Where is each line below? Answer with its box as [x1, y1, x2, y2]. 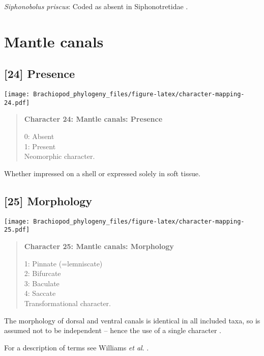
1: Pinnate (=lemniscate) [24, 258, 103, 268]
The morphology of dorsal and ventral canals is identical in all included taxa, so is [4, 315, 260, 325]
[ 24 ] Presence [4, 66, 75, 81]
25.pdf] [4, 226, 30, 234]
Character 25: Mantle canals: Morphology [24, 240, 174, 251]
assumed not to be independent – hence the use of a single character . [4, 325, 221, 336]
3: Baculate [24, 278, 60, 288]
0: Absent [24, 131, 54, 142]
